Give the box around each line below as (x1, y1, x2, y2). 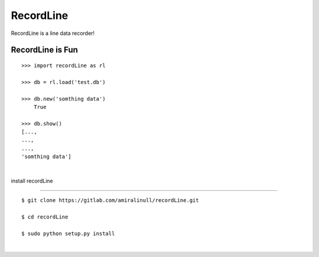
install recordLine (11, 178, 53, 185)
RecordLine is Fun (11, 45, 78, 55)
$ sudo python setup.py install (21, 230, 115, 237)
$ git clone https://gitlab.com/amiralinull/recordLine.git (21, 197, 199, 204)
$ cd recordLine (21, 214, 69, 220)
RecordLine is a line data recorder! (11, 30, 95, 37)
